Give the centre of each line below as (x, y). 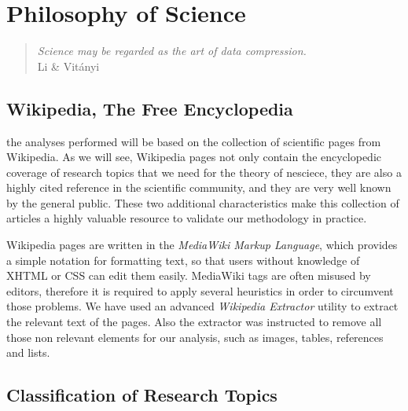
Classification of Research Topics (142, 395)
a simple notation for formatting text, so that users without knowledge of (183, 260)
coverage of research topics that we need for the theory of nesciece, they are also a (204, 172)
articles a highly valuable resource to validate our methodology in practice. (187, 218)
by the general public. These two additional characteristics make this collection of (203, 202)
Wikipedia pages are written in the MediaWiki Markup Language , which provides (202, 245)
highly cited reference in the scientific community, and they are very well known (199, 187)
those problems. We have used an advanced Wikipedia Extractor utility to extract (202, 306)
